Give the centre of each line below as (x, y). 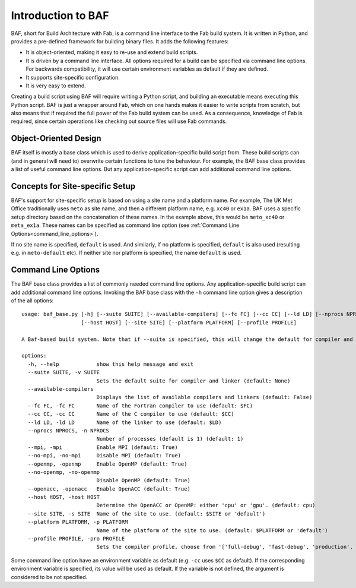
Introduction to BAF (60, 15)
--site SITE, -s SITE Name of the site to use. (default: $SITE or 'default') (147, 513)
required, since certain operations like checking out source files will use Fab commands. (119, 121)
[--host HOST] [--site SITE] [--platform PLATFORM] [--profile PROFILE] (189, 323)
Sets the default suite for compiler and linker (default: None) (193, 381)
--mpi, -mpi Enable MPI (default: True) (103, 447)
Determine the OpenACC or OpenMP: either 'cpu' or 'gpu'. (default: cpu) (206, 505)
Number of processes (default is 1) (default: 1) (170, 439)
